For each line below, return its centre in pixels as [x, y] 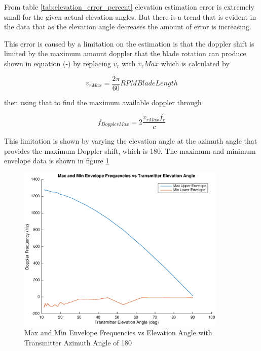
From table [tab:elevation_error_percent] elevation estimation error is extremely [129, 7]
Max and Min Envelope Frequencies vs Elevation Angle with [118, 333]
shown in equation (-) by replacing [58, 63]
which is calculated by [195, 63]
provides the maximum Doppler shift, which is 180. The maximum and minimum [130, 150]
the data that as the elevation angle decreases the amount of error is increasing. [128, 27]
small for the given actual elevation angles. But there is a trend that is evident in [130, 16]
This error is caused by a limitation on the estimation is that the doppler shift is [129, 43]
